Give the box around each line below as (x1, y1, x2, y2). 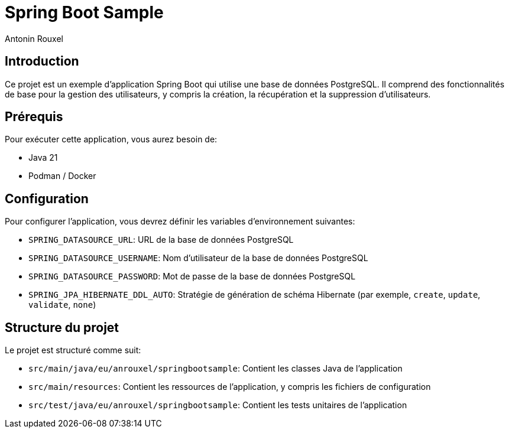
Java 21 (28, 152, 58, 163)
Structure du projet (5, 320, 119, 335)
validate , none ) (28, 299, 96, 310)
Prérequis (5, 109, 63, 125)
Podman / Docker (28, 171, 96, 181)
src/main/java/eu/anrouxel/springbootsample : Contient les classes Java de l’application (28, 363, 403, 374)
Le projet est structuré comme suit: (5, 345, 141, 356)
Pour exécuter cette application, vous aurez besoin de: (5, 134, 218, 145)
